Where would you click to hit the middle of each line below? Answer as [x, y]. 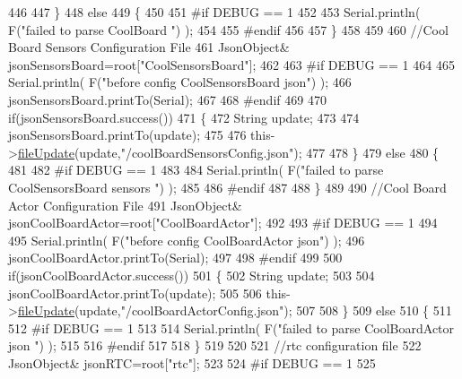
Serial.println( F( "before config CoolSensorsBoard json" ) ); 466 [180, 82]
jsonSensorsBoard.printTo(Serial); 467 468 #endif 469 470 [167, 99]
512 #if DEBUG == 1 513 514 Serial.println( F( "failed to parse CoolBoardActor [231, 327]
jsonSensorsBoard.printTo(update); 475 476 [127, 135]
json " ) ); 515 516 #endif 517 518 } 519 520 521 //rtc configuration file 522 [215, 345]
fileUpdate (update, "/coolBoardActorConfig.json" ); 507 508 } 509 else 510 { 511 [235, 310]
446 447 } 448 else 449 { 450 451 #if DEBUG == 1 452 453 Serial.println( [214, 12]
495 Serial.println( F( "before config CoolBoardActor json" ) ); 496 [187, 240]
